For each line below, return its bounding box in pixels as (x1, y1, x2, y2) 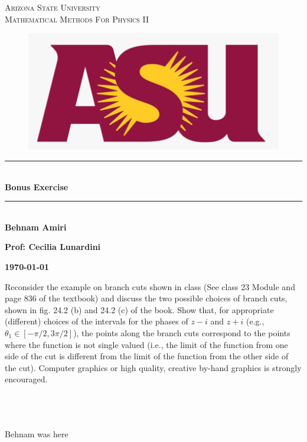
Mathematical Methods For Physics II (5, 12, 149, 25)
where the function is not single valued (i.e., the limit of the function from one (5, 338, 288, 350)
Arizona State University (5, 1, 100, 13)
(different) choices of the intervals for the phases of (5, 315, 188, 327)
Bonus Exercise (5, 180, 68, 193)
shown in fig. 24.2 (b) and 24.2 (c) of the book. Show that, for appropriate (5, 303, 274, 316)
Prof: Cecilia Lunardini (5, 240, 101, 253)
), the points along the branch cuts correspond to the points (73, 326, 290, 339)
